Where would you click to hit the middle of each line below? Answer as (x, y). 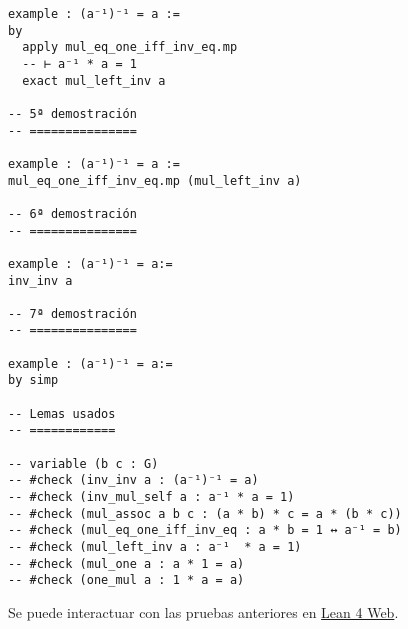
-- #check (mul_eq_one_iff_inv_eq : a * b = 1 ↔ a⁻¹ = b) (205, 530)
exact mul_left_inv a (94, 80)
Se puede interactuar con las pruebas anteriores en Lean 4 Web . (203, 611)
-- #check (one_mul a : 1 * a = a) (126, 580)
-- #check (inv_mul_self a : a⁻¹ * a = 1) (151, 497)
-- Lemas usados (62, 413)
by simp (33, 380)
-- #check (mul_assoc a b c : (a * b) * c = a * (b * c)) (205, 513)
